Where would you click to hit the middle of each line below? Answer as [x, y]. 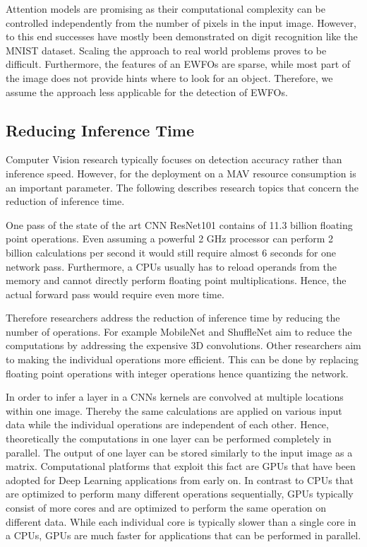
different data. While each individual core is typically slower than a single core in [181, 521]
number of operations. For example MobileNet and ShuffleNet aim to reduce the [179, 331]
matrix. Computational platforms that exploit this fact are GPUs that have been [181, 466]
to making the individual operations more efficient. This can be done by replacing [182, 359]
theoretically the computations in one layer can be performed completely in [169, 439]
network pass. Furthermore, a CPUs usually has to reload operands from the [171, 266]
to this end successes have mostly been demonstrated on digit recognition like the [182, 36]
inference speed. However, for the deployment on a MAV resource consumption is [181, 173]
